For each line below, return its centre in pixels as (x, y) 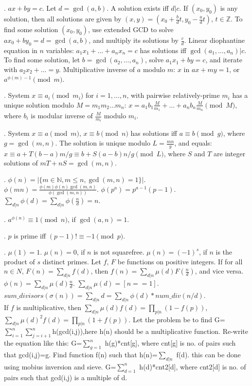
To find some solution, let (42, 60)
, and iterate (224, 60)
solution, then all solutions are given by (63, 18)
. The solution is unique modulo (103, 143)
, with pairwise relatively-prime (173, 95)
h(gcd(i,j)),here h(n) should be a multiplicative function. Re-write (150, 331)
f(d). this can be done (208, 355)
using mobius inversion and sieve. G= (60, 366)
